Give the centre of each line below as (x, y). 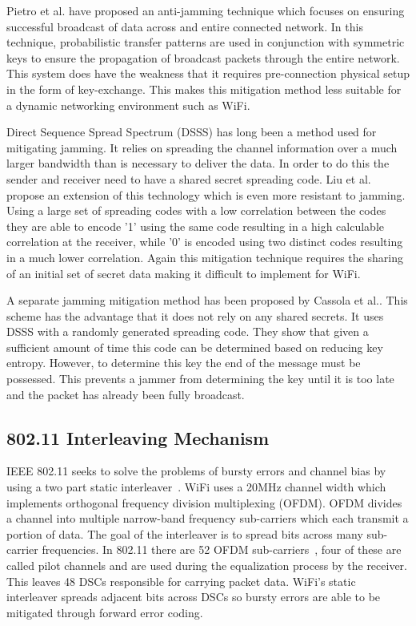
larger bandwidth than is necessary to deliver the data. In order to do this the (198, 163)
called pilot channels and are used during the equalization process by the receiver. (207, 565)
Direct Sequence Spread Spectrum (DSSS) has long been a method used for (192, 132)
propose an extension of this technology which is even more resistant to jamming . (206, 194)
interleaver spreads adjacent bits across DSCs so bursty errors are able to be (194, 597)
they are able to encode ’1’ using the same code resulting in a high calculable (196, 226)
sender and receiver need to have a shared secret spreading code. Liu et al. (189, 178)
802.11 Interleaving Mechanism (138, 437)
